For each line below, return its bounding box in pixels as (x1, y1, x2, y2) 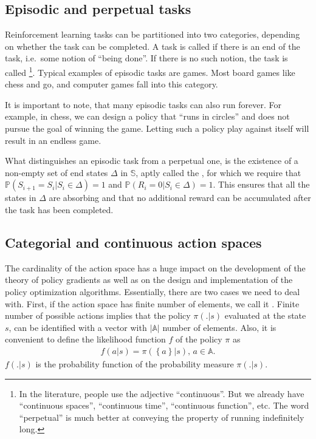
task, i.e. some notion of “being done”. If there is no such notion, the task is (5, 52, 288, 64)
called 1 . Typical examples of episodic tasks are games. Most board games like (5, 64, 295, 78)
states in (5, 191, 36, 204)
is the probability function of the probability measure (35, 357, 234, 370)
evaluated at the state (224, 309, 306, 322)
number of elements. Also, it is (162, 321, 276, 333)
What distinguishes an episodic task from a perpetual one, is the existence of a (5, 154, 298, 167)
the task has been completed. (5, 203, 114, 216)
